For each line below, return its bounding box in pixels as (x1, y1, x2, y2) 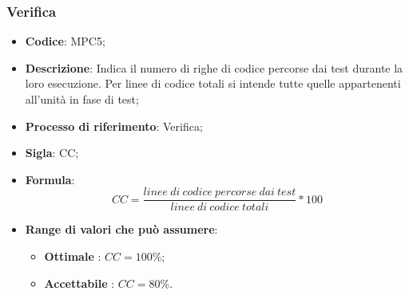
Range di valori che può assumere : (25, 221, 218, 238)
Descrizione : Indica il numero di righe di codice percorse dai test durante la (25, 59, 403, 76)
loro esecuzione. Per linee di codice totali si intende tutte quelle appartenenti (25, 75, 401, 92)
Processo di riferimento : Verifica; (25, 117, 203, 134)
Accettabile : (44, 274, 115, 291)
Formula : (25, 171, 75, 187)
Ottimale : (44, 248, 101, 265)
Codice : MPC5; (25, 33, 105, 49)
